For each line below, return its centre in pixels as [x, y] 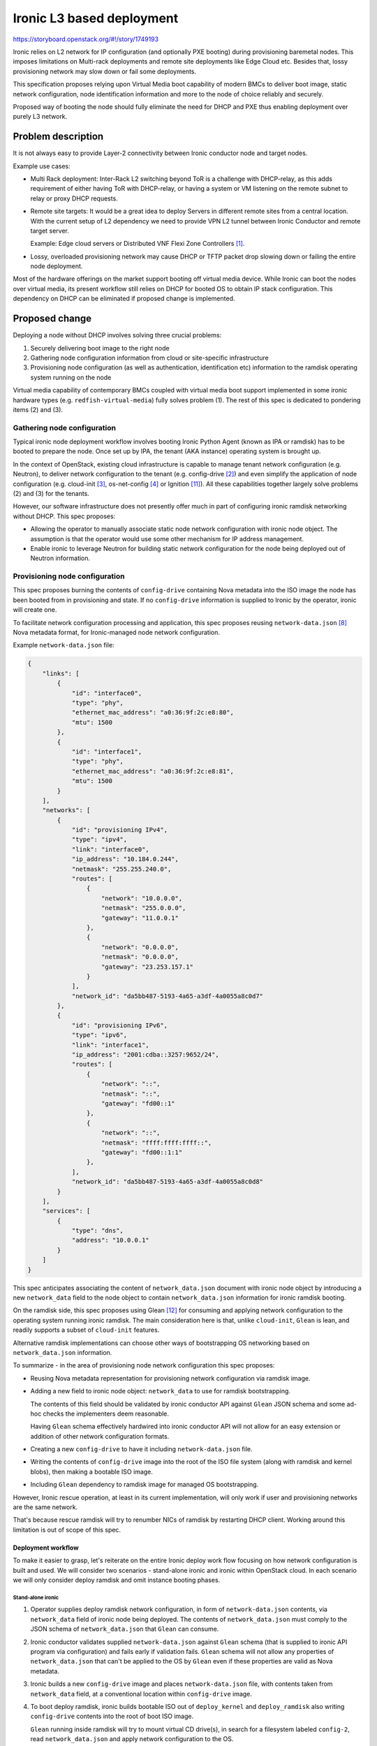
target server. [50, 230]
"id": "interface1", [107, 751]
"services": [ [66, 1211]
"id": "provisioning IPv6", [119, 1025]
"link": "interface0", [110, 849]
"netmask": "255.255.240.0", [121, 869]
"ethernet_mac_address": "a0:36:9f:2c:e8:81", [153, 771]
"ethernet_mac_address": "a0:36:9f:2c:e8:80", [153, 713]
